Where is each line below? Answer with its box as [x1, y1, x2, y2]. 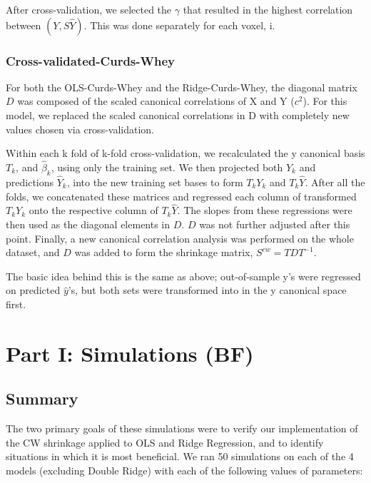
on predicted [6, 283, 61, 298]
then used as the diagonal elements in [6, 217, 171, 232]
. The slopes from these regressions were [177, 203, 352, 218]
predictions [6, 175, 54, 190]
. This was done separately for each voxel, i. [83, 17, 275, 32]
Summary [6, 387, 78, 410]
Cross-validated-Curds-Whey [6, 51, 175, 69]
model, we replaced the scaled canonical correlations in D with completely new [6, 108, 350, 122]
